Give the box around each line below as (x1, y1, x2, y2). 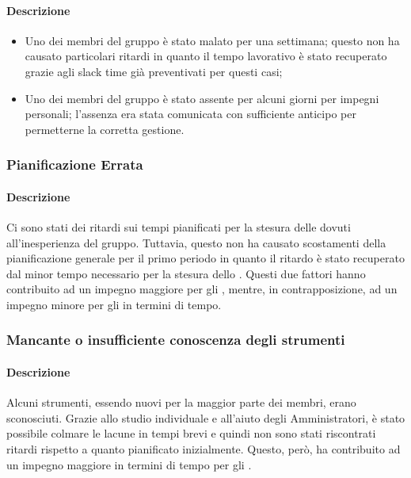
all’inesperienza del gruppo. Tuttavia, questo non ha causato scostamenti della (6, 234, 386, 250)
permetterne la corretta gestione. (25, 120, 185, 137)
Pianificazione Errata (6, 155, 143, 174)
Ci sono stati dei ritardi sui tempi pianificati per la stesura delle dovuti (6, 219, 351, 235)
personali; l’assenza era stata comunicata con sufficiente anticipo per (25, 105, 356, 122)
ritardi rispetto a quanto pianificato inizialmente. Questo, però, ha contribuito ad (6, 440, 401, 457)
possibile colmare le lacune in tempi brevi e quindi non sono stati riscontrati (6, 425, 376, 442)
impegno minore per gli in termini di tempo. (6, 296, 222, 312)
